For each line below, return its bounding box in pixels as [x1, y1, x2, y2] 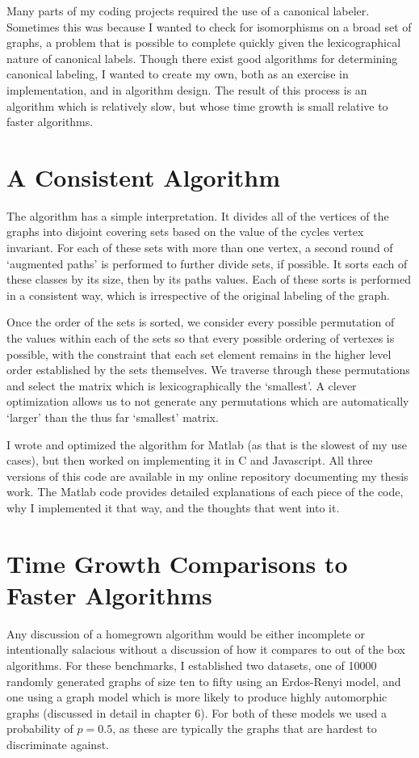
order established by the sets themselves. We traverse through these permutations [6, 361, 410, 378]
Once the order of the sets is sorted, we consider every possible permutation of [6, 314, 395, 331]
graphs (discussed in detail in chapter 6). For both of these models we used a [6, 704, 388, 721]
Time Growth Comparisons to [6, 546, 348, 579]
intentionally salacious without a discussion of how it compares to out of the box [6, 641, 406, 658]
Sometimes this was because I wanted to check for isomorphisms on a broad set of [6, 18, 412, 35]
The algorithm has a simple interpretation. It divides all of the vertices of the [6, 207, 389, 224]
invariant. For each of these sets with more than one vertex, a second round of [6, 239, 393, 256]
